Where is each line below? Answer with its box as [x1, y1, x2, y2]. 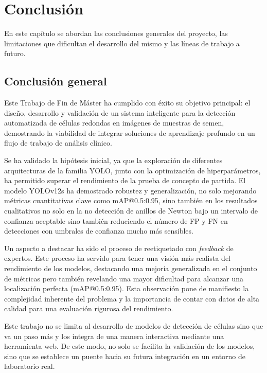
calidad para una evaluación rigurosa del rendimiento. [4, 303, 173, 314]
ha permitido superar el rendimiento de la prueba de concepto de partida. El [4, 175, 246, 186]
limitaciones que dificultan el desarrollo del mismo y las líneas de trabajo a [4, 38, 240, 48]
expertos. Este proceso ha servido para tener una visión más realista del [4, 253, 231, 263]
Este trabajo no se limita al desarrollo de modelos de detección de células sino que [4, 320, 263, 331]
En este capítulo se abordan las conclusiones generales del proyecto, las [4, 28, 228, 39]
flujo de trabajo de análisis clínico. [4, 137, 112, 148]
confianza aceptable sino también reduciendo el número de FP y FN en [4, 215, 228, 226]
